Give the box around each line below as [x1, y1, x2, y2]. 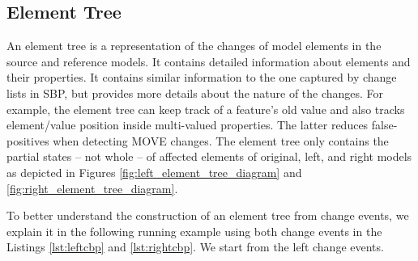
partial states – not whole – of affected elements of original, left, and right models [6, 148, 412, 165]
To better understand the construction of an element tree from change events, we [6, 207, 409, 224]
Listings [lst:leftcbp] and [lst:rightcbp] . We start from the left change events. [6, 238, 384, 255]
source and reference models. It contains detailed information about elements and [6, 53, 411, 69]
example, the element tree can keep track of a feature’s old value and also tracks [6, 100, 405, 117]
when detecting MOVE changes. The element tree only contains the [53, 132, 389, 149]
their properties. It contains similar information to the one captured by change [6, 69, 397, 86]
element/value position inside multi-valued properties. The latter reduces [6, 116, 369, 133]
